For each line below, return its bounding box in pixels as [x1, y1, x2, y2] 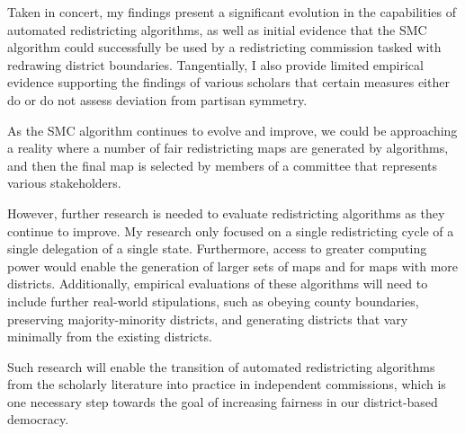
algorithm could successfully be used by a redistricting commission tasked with [7, 38, 442, 57]
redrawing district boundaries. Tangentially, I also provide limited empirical [7, 55, 424, 74]
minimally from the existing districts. [7, 327, 212, 346]
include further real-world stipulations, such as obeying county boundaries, [7, 291, 419, 310]
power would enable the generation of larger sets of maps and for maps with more [7, 256, 459, 275]
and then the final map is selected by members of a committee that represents [7, 155, 437, 174]
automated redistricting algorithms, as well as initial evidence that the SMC [7, 20, 427, 39]
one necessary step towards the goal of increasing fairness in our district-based [7, 392, 438, 411]
